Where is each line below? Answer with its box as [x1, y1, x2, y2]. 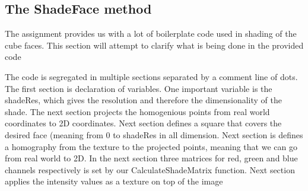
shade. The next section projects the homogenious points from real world [5, 105, 270, 117]
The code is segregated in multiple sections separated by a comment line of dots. [5, 70, 298, 82]
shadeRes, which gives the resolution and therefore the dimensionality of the [5, 94, 282, 106]
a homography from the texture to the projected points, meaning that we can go [5, 140, 297, 152]
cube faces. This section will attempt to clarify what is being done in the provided [5, 39, 304, 51]
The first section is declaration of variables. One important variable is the [5, 82, 272, 94]
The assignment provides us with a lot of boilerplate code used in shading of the [5, 27, 297, 40]
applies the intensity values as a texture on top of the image [5, 175, 223, 187]
